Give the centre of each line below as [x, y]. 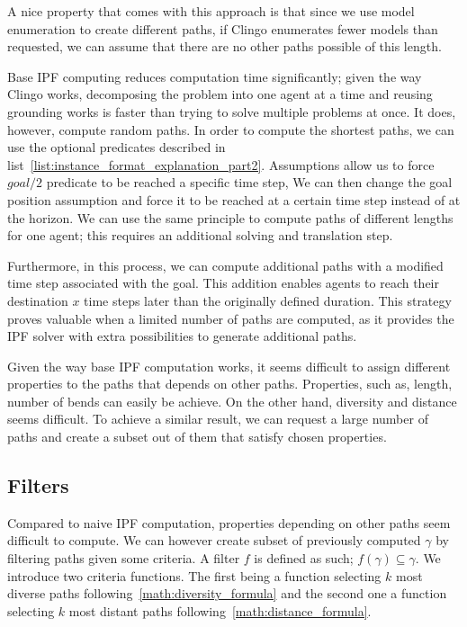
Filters [38, 485]
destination [38, 300]
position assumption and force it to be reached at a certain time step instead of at [234, 199]
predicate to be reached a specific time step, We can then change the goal [249, 182]
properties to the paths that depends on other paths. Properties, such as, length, [230, 384]
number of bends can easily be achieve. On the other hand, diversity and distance [232, 401]
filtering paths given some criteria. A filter [124, 558]
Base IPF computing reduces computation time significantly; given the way [215, 76]
